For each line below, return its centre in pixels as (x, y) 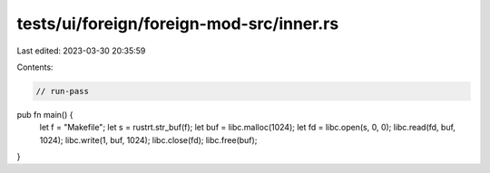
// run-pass (63, 91)
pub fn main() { (45, 114)
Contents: (35, 67)
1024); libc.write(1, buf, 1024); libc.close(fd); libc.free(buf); (148, 139)
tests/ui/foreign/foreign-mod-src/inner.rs (178, 24)
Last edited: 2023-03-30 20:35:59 (81, 51)
